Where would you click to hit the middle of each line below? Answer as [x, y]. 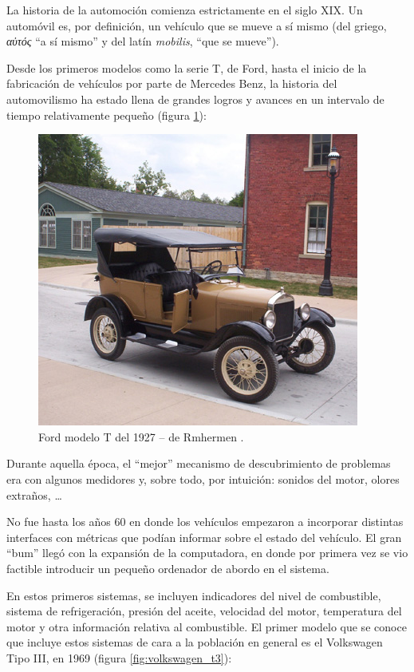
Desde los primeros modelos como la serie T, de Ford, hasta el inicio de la [187, 67]
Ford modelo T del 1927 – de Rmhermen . [141, 436]
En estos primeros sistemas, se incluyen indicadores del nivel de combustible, [194, 595]
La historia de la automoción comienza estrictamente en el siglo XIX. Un [185, 10]
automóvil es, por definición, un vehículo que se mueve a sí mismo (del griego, [197, 25]
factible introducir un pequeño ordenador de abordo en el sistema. [168, 568]
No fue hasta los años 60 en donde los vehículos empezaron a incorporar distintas [205, 522]
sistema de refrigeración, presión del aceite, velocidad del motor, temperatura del [204, 611]
